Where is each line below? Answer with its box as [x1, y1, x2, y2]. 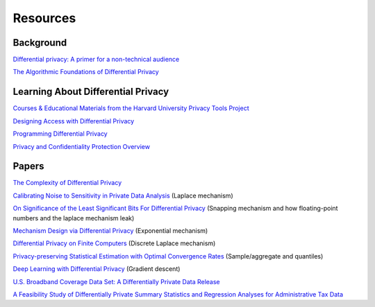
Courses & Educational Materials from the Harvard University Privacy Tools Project [12, 104, 249, 112]
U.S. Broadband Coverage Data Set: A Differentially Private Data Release [12, 277, 220, 286]
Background [12, 37, 67, 49]
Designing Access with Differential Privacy [12, 116, 135, 125]
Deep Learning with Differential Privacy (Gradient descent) [12, 265, 181, 273]
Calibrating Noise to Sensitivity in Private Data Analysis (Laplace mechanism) [12, 191, 233, 200]
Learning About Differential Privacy [12, 86, 169, 98]
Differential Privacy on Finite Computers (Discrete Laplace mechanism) [12, 239, 216, 247]
